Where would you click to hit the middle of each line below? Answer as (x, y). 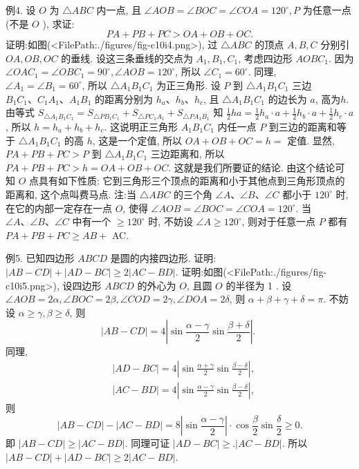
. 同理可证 (147, 443)
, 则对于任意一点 (279, 221)
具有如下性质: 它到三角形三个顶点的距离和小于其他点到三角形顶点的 (192, 181)
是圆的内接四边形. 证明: (163, 258)
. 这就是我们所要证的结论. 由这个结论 (252, 167)
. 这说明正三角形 (141, 127)
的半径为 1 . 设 (259, 285)
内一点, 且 (119, 10)
